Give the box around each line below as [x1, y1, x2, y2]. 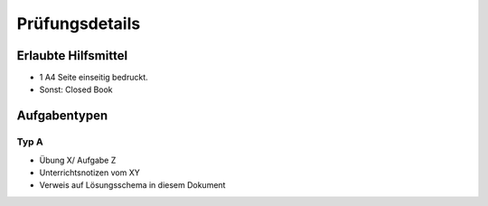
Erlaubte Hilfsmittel [16, 48, 128, 63]
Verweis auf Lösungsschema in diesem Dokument [39, 180, 226, 191]
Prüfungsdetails [16, 14, 141, 33]
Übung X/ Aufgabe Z [39, 154, 117, 165]
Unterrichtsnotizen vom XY [39, 167, 140, 178]
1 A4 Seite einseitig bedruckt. [39, 72, 148, 83]
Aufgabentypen [16, 108, 108, 124]
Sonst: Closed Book [39, 84, 113, 95]
